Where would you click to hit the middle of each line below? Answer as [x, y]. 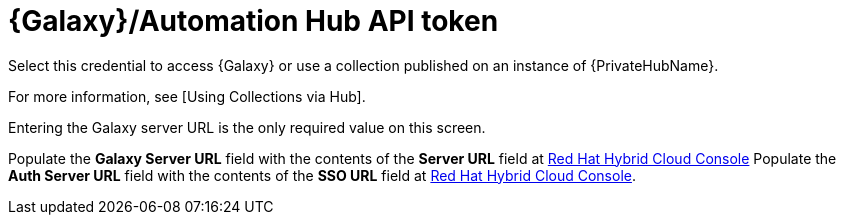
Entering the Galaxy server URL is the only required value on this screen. [247, 127]
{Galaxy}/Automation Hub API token [253, 21]
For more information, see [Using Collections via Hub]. [187, 96]
